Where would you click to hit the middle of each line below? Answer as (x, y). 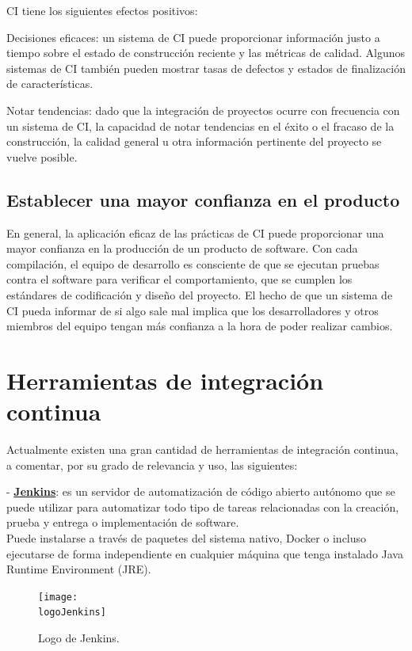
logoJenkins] (72, 613)
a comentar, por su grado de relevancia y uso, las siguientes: (152, 464)
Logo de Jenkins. (79, 638)
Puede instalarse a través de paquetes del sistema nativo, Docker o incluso (187, 537)
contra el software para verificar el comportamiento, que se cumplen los (179, 279)
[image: (58, 597)
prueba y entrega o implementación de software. (123, 522)
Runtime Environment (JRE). (79, 569)
